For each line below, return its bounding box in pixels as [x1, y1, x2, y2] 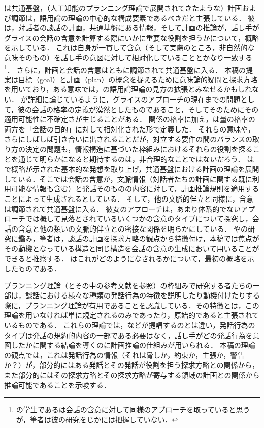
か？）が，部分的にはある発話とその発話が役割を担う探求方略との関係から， [4, 359, 259, 370]
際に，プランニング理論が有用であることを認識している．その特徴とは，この [4, 300, 259, 310]
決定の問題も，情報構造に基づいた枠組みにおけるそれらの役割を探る [25, 143, 253, 154]
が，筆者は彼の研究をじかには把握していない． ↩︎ [16, 414, 178, 424]
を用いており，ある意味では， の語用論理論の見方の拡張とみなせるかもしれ [4, 84, 252, 94]
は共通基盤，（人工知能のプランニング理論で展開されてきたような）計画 [4, 3, 242, 13]
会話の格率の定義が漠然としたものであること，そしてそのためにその [32, 104, 259, 114]
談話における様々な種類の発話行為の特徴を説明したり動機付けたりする [25, 290, 260, 301]
